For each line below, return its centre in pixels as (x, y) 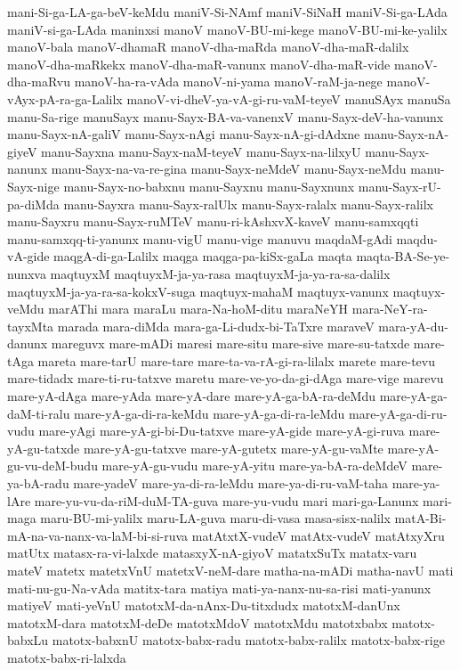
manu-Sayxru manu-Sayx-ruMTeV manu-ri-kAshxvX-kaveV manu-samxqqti (213, 221)
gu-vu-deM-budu (52, 466)
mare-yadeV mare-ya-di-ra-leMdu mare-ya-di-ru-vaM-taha (231, 483)
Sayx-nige (33, 186)
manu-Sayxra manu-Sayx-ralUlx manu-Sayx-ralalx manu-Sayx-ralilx (248, 204)
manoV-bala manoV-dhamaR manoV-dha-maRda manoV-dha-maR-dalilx (208, 47)
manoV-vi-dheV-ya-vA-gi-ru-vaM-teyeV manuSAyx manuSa (289, 98)
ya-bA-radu (38, 483)
